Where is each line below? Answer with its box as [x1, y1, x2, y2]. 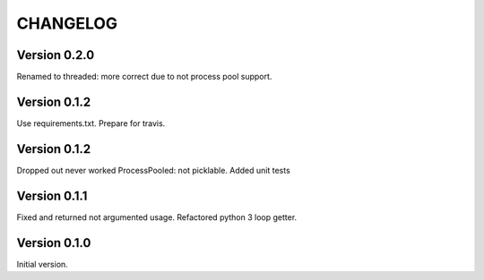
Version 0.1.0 [16, 235, 91, 250]
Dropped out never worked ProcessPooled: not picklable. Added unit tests [16, 165, 290, 175]
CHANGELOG [16, 13, 118, 33]
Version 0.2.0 [16, 47, 95, 63]
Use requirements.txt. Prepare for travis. [16, 117, 166, 129]
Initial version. [16, 259, 69, 269]
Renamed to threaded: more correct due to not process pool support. [16, 72, 272, 82]
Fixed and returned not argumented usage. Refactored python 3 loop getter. [16, 211, 298, 223]
